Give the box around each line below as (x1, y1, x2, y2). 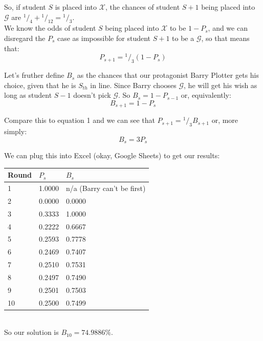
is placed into (55, 2, 97, 12)
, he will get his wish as (184, 79, 257, 90)
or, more (211, 115, 238, 125)
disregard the (4, 32, 46, 43)
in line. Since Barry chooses (90, 79, 177, 90)
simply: (4, 126, 27, 137)
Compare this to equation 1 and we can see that (4, 115, 155, 125)
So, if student (4, 2, 46, 12)
